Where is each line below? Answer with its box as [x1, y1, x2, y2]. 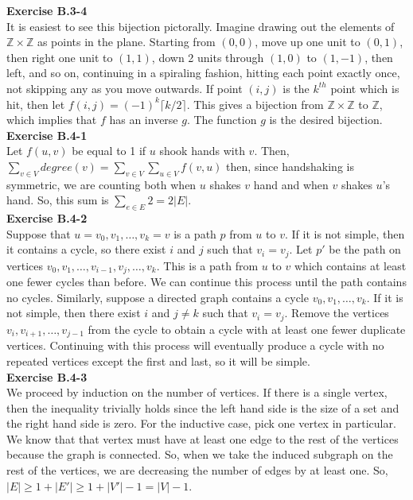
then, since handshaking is [226, 157, 354, 174]
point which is [330, 79, 399, 96]
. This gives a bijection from [186, 95, 324, 112]
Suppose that [6, 225, 71, 242]
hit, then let [6, 95, 65, 112]
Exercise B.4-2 [6, 210, 88, 227]
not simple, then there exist [6, 304, 141, 321]
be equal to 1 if [72, 142, 146, 159]
